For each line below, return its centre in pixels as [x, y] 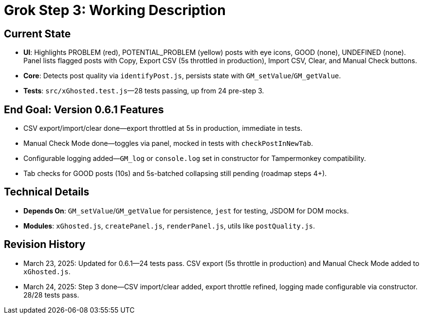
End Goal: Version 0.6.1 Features [84, 109]
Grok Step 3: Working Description [115, 10]
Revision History [45, 245]
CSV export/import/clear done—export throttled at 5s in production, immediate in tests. [163, 128]
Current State [37, 34]
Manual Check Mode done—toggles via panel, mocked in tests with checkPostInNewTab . [168, 143]
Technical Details [47, 192]
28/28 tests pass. [51, 295]
